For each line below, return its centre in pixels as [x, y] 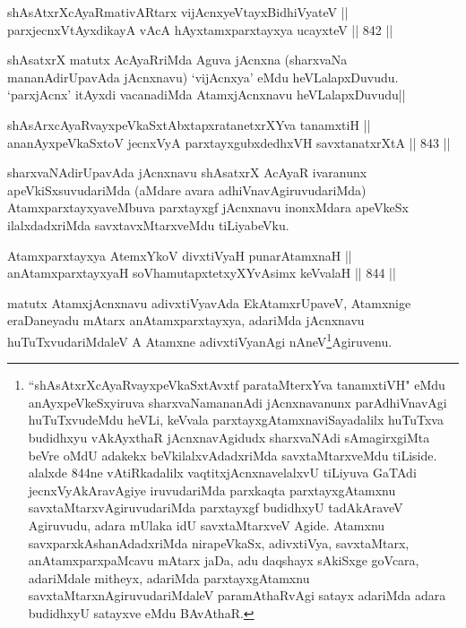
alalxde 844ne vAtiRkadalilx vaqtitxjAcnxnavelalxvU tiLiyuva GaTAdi [222, 473]
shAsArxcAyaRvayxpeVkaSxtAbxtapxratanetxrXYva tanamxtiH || [189, 124]
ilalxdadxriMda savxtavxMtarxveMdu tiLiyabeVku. [148, 224]
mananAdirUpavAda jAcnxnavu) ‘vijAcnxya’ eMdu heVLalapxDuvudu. [203, 77]
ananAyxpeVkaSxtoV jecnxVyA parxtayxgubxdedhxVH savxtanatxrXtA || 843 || [229, 142]
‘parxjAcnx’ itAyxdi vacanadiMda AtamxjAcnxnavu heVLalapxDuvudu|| [207, 95]
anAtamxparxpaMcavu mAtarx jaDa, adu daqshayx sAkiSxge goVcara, [224, 560]
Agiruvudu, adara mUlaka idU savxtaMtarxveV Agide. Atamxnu [207, 525]
